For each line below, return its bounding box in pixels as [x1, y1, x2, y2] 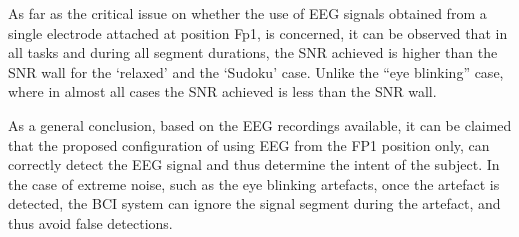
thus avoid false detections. [8, 212, 173, 233]
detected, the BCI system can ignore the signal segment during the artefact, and [8, 193, 501, 214]
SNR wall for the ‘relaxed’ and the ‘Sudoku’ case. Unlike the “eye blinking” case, [8, 61, 504, 82]
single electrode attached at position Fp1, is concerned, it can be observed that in [8, 22, 508, 43]
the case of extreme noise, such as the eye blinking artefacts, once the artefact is [8, 173, 500, 194]
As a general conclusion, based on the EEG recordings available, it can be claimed [8, 114, 512, 135]
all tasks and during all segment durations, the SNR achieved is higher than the [8, 42, 498, 63]
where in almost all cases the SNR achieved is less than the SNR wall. [8, 81, 437, 102]
